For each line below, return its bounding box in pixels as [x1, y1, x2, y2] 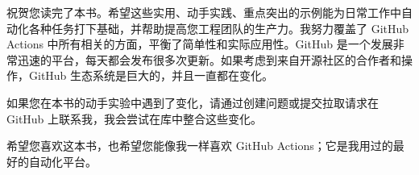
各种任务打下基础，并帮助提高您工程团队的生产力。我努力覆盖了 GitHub [28, 19, 409, 36]
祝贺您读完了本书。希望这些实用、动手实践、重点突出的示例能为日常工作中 [6, 4, 401, 20]
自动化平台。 [28, 152, 97, 169]
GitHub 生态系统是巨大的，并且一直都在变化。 [28, 67, 274, 84]
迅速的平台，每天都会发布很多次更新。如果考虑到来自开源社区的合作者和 [17, 51, 401, 68]
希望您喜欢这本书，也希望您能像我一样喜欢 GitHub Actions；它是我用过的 [6, 137, 393, 154]
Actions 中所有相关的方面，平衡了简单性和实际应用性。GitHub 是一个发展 [6, 35, 393, 52]
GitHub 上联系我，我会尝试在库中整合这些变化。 [6, 110, 263, 127]
